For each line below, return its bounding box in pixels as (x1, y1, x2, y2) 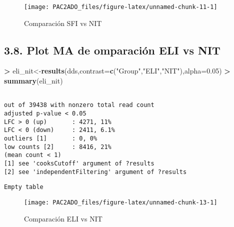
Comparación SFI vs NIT (24, 17, 102, 28)
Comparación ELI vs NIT (24, 213, 102, 223)
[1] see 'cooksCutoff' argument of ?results (4, 159, 154, 167)
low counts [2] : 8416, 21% (4, 143, 111, 150)
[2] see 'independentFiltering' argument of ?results (4, 168, 187, 175)
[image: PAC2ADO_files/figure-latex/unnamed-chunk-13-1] (24, 198, 217, 206)
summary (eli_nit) (4, 75, 63, 86)
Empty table (4, 183, 43, 191)
